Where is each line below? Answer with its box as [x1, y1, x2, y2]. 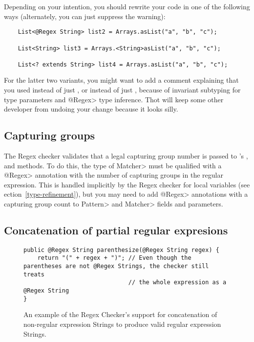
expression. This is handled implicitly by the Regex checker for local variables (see [4, 179, 250, 189]
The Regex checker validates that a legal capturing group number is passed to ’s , [4, 151, 248, 161]
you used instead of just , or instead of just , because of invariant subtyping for [4, 85, 241, 95]
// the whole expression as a [128, 279, 227, 286]
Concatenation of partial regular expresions [4, 223, 228, 237]
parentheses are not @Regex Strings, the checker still [23, 263, 209, 270]
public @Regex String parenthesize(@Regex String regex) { [23, 246, 219, 253]
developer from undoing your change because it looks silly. [4, 104, 178, 114]
